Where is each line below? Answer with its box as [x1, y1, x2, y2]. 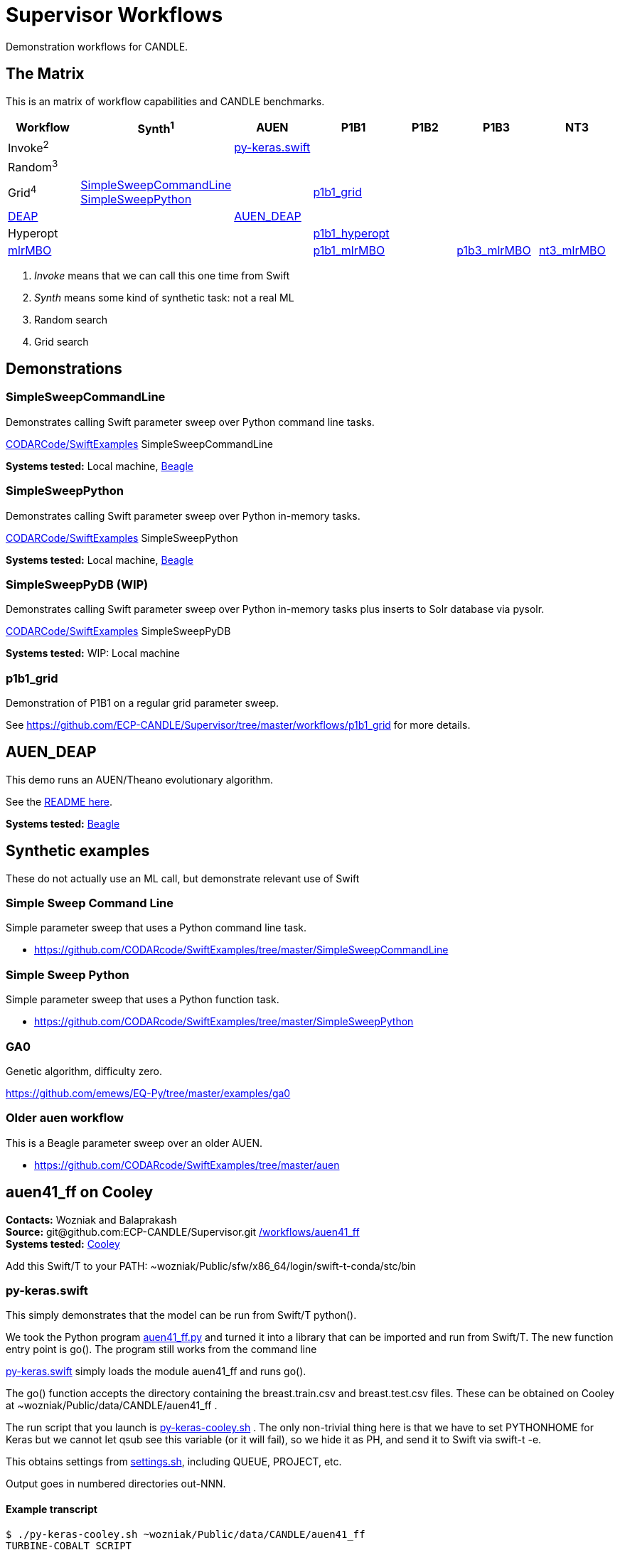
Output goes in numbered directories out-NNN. [6, 1477, 226, 1490]
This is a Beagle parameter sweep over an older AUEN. [6, 1136, 262, 1149]
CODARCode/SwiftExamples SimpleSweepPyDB [6, 625, 231, 638]
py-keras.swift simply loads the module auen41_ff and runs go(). [6, 1365, 306, 1378]
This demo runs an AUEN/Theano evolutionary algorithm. [6, 773, 273, 786]
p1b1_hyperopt [313, 225, 390, 240]
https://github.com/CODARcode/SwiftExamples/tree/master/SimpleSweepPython [34, 1015, 414, 1028]
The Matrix [6, 65, 85, 83]
